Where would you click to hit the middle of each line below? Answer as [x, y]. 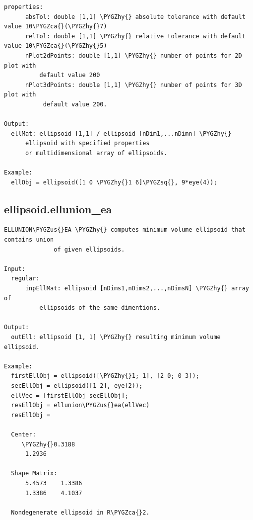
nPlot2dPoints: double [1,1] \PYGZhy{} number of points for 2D [133, 55]
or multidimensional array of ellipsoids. [96, 153]
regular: [25, 279]
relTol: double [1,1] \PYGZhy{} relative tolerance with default [135, 36]
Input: [15, 269]
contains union [29, 240]
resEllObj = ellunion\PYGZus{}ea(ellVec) [80, 405]
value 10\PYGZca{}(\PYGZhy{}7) [56, 27]
